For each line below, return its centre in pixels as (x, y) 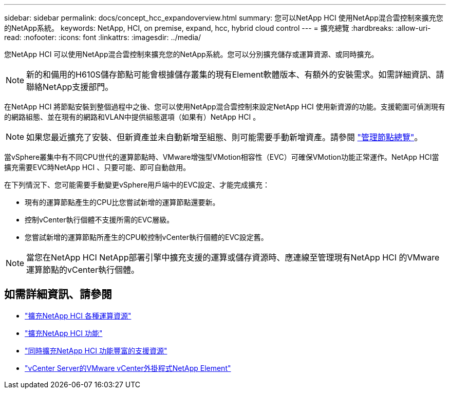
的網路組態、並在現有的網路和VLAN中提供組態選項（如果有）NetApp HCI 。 (132, 117)
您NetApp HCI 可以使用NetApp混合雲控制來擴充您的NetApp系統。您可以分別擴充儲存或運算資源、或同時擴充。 (191, 54)
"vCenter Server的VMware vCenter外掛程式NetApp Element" (128, 368)
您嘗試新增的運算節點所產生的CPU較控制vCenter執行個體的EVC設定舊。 (146, 237)
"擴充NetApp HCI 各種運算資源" (78, 315)
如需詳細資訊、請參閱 (58, 294)
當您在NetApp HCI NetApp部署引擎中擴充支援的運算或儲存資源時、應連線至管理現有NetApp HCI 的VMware (233, 257)
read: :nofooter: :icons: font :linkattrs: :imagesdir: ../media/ (102, 37)
